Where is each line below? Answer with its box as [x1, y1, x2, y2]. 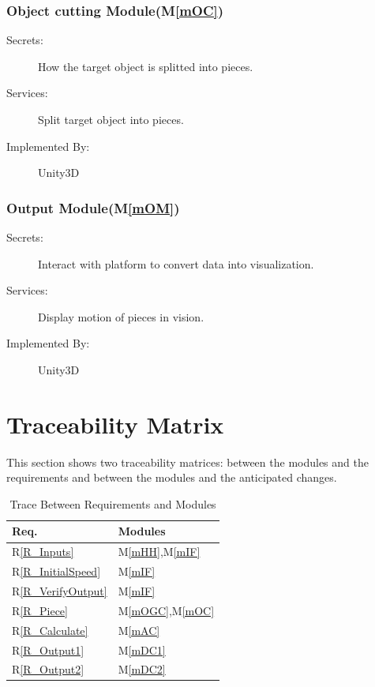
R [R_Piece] [12, 602, 68, 618]
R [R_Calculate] [12, 621, 88, 638]
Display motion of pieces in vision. [38, 308, 204, 325]
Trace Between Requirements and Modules [9, 495, 216, 512]
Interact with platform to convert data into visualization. [38, 255, 314, 272]
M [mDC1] [118, 641, 166, 658]
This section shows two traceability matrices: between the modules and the [6, 453, 369, 470]
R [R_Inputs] [12, 543, 74, 560]
